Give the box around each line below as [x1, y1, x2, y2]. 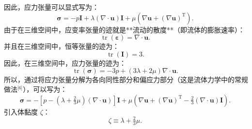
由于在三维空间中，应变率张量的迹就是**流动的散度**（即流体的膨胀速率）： [4, 24, 245, 34]
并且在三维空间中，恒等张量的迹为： [4, 41, 119, 51]
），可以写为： [23, 84, 67, 94]
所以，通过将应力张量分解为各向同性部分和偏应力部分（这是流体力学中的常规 [4, 74, 248, 85]
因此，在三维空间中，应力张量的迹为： [4, 57, 126, 68]
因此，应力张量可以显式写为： [4, 2, 99, 12]
